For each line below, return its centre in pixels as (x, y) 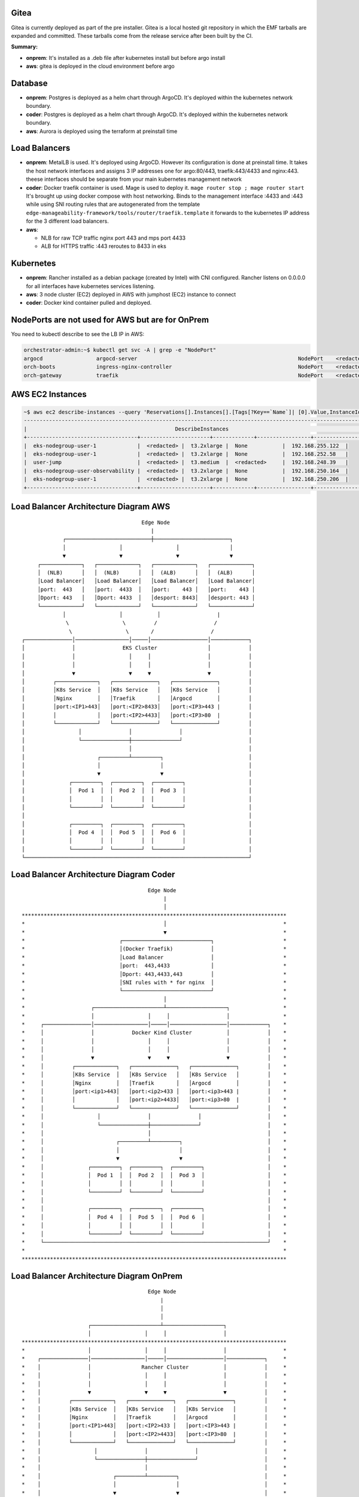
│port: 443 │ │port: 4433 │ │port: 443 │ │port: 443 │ (146, 589)
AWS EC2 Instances (49, 394)
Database (29, 83)
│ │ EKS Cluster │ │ (137, 648)
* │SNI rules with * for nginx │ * (154, 982)
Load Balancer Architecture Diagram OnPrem (97, 1276)
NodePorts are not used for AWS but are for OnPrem (110, 320)
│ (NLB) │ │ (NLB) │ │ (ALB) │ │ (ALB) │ (146, 572)
